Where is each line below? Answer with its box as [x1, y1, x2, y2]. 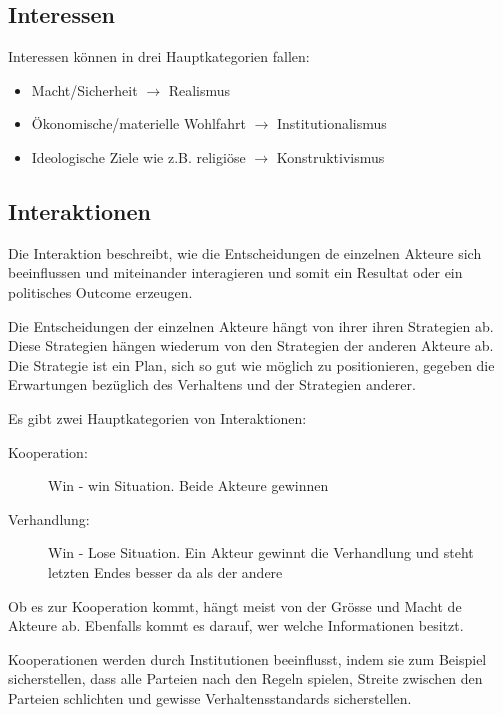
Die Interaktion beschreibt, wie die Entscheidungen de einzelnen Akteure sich [8, 242, 482, 263]
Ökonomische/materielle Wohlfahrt [31, 113, 246, 134]
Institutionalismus [276, 113, 387, 134]
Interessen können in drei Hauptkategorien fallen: [8, 46, 310, 67]
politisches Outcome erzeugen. [8, 281, 193, 302]
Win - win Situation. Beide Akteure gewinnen [48, 475, 329, 496]
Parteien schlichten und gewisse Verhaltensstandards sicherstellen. [8, 687, 412, 708]
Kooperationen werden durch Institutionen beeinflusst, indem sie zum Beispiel [8, 648, 487, 669]
